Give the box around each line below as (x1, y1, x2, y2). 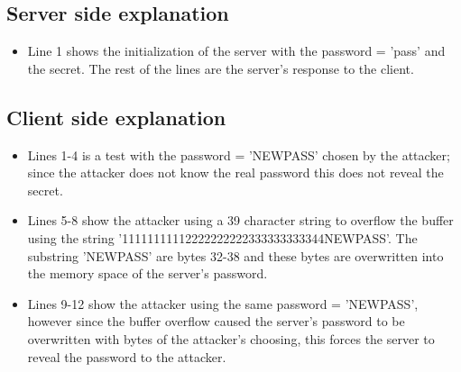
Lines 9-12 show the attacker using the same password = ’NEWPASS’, (27, 294, 419, 313)
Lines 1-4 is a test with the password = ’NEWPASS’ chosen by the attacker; (27, 145, 450, 164)
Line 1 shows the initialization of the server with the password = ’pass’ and (27, 41, 446, 60)
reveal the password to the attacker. (27, 347, 226, 366)
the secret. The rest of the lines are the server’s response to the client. (27, 59, 414, 77)
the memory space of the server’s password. (27, 264, 268, 283)
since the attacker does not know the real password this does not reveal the (27, 163, 444, 182)
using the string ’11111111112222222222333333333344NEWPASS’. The (27, 228, 418, 247)
